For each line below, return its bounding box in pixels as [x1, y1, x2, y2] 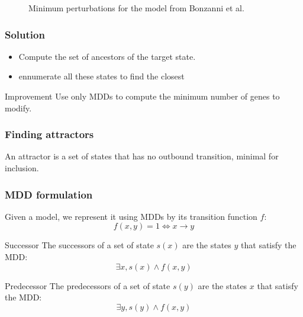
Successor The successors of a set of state [5, 239, 154, 251]
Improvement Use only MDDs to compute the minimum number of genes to [5, 90, 280, 102]
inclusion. [5, 162, 39, 174]
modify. [5, 101, 32, 114]
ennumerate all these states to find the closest [18, 70, 185, 82]
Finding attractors [5, 127, 94, 142]
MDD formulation [5, 187, 93, 201]
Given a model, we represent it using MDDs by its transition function [5, 210, 257, 222]
